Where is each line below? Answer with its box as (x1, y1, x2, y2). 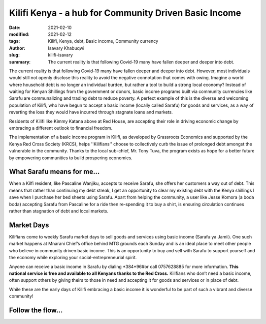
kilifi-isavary (48, 52, 73, 58)
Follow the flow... (9, 306, 63, 314)
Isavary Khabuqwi (48, 45, 85, 51)
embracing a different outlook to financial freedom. (9, 125, 113, 131)
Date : (9, 25, 21, 30)
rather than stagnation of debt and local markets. (9, 208, 108, 214)
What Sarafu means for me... (9, 168, 100, 176)
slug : (9, 52, 20, 58)
